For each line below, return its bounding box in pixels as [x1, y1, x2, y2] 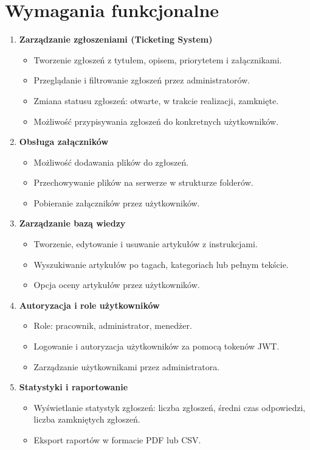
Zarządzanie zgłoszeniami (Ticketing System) [19, 33, 213, 46]
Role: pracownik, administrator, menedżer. [33, 319, 192, 332]
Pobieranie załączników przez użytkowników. [33, 196, 200, 209]
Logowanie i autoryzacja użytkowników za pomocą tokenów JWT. [33, 340, 280, 353]
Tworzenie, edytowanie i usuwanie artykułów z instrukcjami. [33, 237, 258, 250]
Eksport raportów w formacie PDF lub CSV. [33, 434, 201, 446]
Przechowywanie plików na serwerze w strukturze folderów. [33, 176, 253, 189]
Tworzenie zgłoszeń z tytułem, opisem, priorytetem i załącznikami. [33, 53, 282, 66]
